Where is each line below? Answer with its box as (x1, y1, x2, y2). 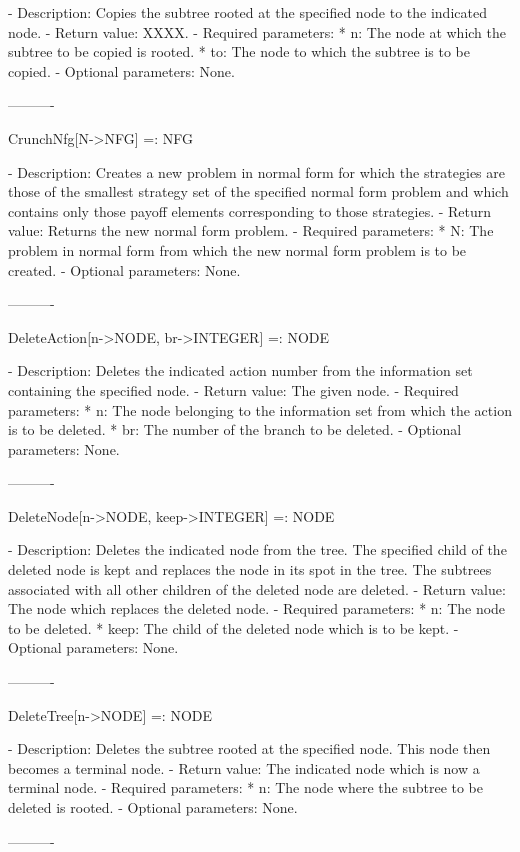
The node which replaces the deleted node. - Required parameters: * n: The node (8, 598, 506, 619)
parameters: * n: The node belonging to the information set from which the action (8, 399, 512, 420)
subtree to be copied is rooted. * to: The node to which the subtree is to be (8, 41, 470, 62)
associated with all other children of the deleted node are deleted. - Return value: (8, 578, 506, 599)
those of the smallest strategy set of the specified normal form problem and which (8, 181, 509, 202)
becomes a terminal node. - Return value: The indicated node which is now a (8, 757, 480, 778)
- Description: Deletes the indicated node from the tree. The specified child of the (8, 539, 507, 560)
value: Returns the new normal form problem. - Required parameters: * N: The (8, 220, 494, 241)
